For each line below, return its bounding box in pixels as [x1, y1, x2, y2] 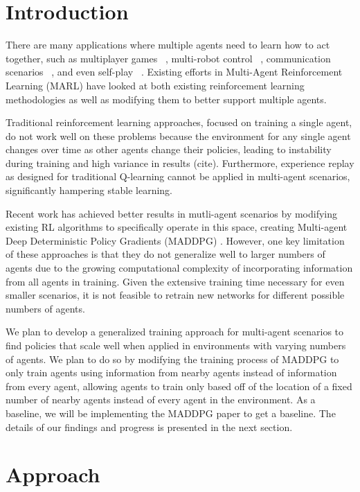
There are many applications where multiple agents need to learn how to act [6, 37, 330, 52]
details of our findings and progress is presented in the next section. [6, 419, 293, 434]
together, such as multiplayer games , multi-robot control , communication [6, 51, 331, 65]
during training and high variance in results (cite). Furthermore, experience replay [6, 155, 354, 170]
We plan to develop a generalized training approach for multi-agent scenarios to [6, 324, 344, 339]
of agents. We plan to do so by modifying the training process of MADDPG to [6, 351, 339, 366]
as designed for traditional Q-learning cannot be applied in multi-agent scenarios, [6, 169, 350, 184]
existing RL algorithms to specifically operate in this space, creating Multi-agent [6, 220, 348, 234]
